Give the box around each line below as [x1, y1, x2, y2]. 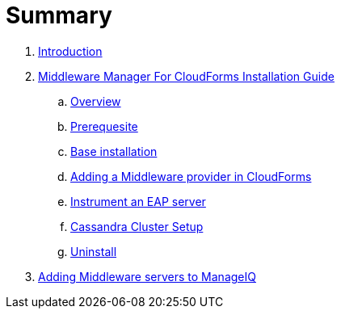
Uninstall [70, 244, 117, 258]
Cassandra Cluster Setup [70, 219, 204, 233]
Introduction [38, 44, 103, 58]
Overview [70, 94, 121, 108]
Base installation [70, 144, 158, 158]
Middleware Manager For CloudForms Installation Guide [38, 69, 335, 83]
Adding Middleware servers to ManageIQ [38, 269, 256, 283]
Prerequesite [70, 119, 138, 133]
